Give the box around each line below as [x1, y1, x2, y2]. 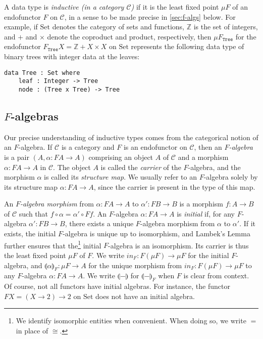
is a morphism [179, 198, 223, 209]
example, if [4, 21, 38, 32]
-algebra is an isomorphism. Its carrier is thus [108, 240, 249, 250]
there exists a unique [69, 218, 134, 229]
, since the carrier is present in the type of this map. [93, 181, 255, 192]
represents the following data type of [131, 41, 244, 52]
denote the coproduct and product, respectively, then [47, 31, 212, 41]
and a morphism [178, 151, 229, 162]
